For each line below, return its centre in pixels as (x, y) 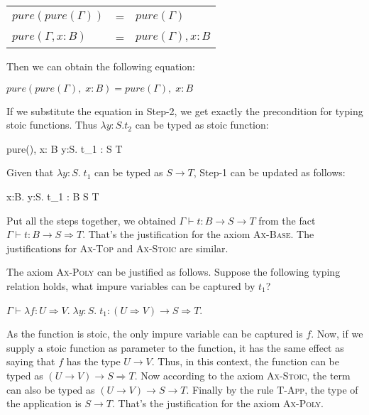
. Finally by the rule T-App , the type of (272, 389)
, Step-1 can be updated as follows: (269, 172)
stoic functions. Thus (52, 125)
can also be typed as (51, 389)
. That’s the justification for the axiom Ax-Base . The (198, 234)
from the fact (287, 220)
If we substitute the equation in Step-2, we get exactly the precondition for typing (185, 111)
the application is (44, 403)
